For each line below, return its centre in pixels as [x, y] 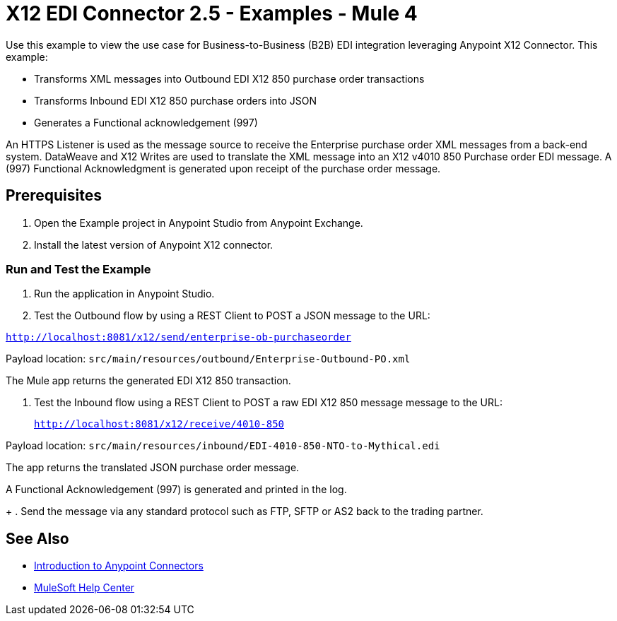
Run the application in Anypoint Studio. [124, 294]
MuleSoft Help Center [84, 588]
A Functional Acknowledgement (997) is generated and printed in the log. [176, 490]
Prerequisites [54, 196]
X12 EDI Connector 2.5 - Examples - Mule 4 [212, 13]
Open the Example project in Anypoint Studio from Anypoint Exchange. [199, 223]
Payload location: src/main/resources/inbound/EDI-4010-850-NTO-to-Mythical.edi [223, 446]
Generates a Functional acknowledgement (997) [146, 122]
